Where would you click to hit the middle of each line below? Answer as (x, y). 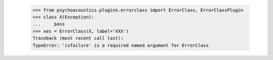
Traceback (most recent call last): (78, 38)
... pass (49, 24)
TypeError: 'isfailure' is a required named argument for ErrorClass (121, 45)
